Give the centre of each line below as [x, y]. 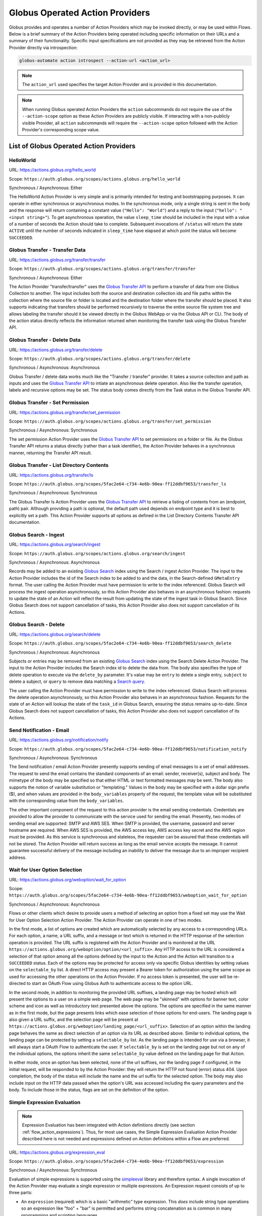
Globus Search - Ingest [37, 535]
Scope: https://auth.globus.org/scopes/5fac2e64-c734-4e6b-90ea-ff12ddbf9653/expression [116, 1161]
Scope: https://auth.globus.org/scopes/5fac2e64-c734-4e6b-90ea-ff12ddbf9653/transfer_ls [118, 484]
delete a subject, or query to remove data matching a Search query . [77, 681]
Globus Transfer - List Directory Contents [59, 465]
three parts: [21, 1193]
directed [17, 984]
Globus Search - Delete [37, 625]
